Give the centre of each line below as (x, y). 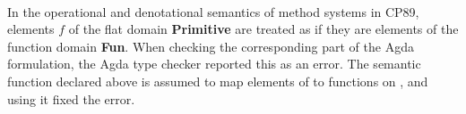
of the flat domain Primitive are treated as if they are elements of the (263, 29)
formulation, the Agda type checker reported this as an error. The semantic (214, 64)
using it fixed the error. (71, 98)
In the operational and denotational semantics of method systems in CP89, (213, 11)
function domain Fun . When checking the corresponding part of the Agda (211, 46)
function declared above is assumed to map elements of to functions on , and (218, 81)
